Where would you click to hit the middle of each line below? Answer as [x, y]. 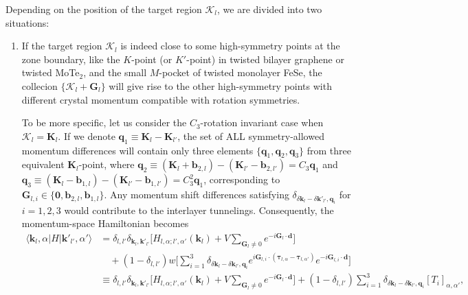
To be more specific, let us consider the [104, 122]
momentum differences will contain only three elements [137, 150]
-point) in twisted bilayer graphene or [265, 59]
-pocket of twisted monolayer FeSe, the [241, 72]
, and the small [115, 72]
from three [329, 150]
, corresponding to [242, 179]
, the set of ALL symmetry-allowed [251, 135]
